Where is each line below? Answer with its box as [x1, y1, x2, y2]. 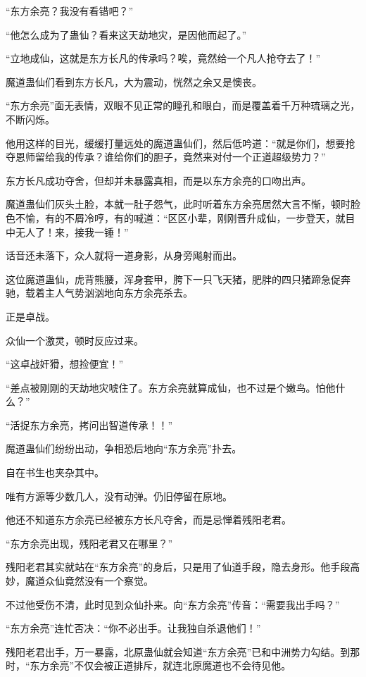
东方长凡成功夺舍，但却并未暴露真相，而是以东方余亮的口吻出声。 [6, 173, 311, 187]
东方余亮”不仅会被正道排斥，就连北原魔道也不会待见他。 [30, 658, 291, 673]
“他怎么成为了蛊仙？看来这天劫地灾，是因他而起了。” [6, 27, 247, 42]
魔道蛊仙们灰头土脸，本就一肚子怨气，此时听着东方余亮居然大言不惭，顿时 [6, 197, 351, 211]
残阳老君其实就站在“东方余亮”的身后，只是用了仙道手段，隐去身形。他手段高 [6, 559, 360, 574]
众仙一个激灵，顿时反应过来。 [6, 333, 144, 347]
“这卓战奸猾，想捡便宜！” [6, 356, 124, 371]
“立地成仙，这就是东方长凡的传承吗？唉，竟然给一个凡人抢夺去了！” [6, 51, 321, 66]
